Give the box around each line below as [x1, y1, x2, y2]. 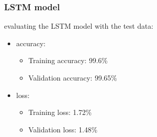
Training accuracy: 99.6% [28, 55, 108, 66]
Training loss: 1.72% [28, 107, 92, 118]
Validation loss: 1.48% [28, 124, 98, 134]
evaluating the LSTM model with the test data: [4, 21, 153, 31]
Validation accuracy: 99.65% [28, 72, 117, 83]
